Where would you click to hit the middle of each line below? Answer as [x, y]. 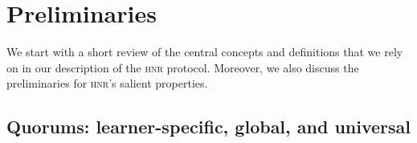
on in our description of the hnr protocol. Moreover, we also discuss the [183, 67]
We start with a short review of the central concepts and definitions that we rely [205, 52]
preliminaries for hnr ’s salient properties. [107, 83]
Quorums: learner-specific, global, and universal [209, 127]
